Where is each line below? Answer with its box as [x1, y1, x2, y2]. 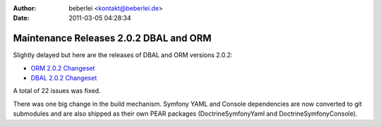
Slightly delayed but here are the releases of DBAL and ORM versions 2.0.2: [13, 51, 233, 59]
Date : [13, 14, 30, 23]
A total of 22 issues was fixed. [13, 87, 102, 95]
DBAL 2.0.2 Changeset [30, 74, 97, 83]
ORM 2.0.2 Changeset [30, 64, 95, 72]
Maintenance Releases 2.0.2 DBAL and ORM [13, 32, 212, 44]
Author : [13, 4, 37, 12]
